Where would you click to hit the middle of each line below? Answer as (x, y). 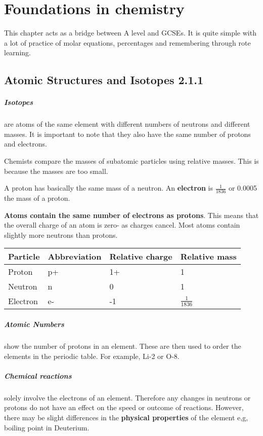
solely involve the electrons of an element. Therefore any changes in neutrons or (127, 397)
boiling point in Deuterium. (47, 427)
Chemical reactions (38, 375)
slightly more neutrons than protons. (61, 234)
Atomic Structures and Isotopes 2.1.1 (104, 80)
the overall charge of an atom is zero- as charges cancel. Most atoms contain (122, 225)
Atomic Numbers (34, 324)
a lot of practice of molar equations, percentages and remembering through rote (127, 42)
